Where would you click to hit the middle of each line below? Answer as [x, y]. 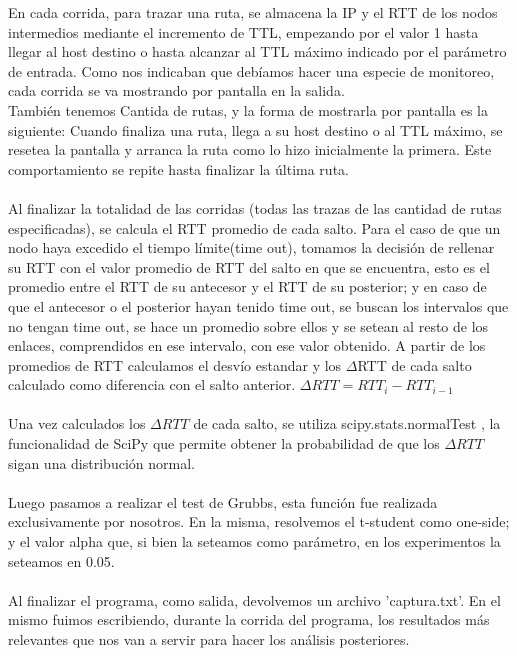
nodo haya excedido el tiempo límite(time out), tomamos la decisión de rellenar [251, 247]
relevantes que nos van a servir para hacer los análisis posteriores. [209, 639]
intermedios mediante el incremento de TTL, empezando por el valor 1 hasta [243, 31]
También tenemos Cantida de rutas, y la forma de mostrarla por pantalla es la [248, 109]
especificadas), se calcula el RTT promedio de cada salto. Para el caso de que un [254, 227]
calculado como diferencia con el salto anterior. [152, 384]
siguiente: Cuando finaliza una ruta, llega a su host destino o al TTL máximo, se [255, 129]
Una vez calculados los [77, 423]
